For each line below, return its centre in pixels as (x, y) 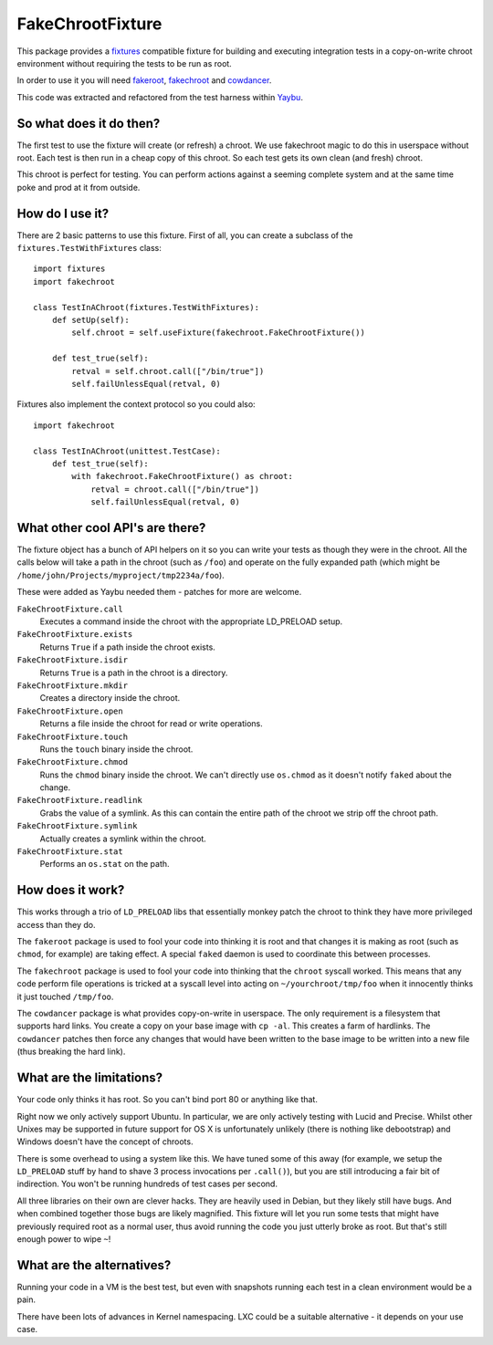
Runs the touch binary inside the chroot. (116, 749)
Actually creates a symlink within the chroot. (123, 839)
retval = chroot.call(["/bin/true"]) (175, 489)
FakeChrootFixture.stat (70, 852)
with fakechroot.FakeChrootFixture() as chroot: (183, 476)
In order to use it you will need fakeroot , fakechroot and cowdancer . (144, 80)
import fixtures (69, 269)
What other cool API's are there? (111, 528)
